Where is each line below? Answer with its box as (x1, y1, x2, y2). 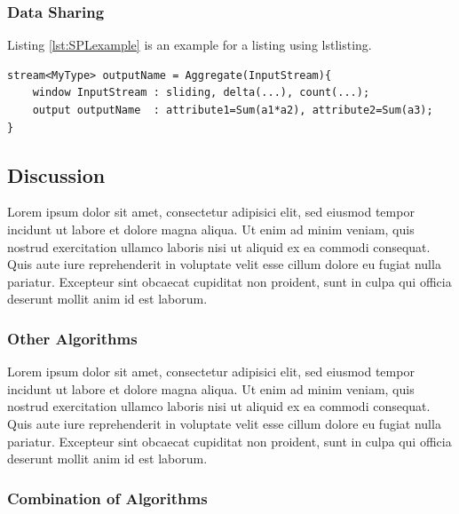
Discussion (7, 161, 106, 188)
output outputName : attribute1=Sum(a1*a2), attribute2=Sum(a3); (32, 104, 433, 116)
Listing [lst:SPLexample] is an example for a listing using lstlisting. (7, 36, 372, 54)
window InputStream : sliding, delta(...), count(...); (32, 86, 370, 99)
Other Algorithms (7, 327, 138, 349)
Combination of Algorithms (7, 486, 208, 509)
